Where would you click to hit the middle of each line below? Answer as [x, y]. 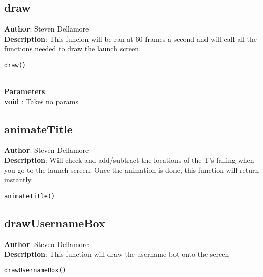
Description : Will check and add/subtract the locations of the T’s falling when [129, 160]
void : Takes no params [41, 101]
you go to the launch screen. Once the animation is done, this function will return [132, 170]
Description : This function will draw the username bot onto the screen [117, 254]
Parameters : [26, 91]
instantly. [19, 180]
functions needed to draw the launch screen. [72, 49]
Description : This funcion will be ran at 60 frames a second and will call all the [131, 38]
